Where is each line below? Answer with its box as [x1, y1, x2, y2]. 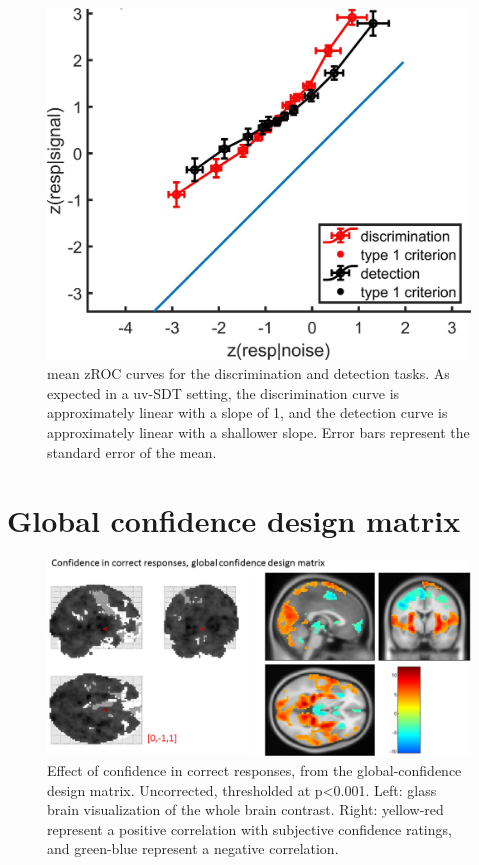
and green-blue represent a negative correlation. [47, 838, 339, 859]
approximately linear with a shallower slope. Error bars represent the [47, 421, 470, 442]
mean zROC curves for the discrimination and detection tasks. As [47, 363, 450, 384]
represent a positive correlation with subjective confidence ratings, [47, 818, 452, 839]
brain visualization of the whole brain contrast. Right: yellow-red [47, 799, 444, 820]
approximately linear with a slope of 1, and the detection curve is [47, 402, 448, 423]
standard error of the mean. [47, 441, 217, 462]
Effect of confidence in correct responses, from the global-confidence [47, 759, 462, 780]
